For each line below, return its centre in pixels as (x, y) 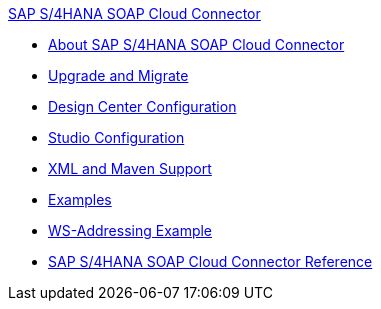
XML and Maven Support (130, 168)
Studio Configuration (116, 137)
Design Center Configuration (142, 106)
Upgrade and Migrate (118, 75)
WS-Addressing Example (130, 230)
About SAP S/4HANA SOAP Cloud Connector (196, 44)
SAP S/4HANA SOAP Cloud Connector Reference (210, 261)
